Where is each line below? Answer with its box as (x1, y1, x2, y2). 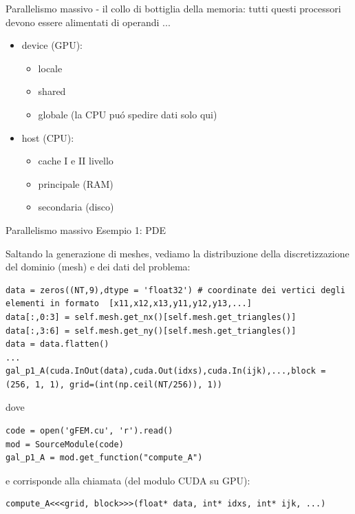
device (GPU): (21, 38, 83, 52)
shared (38, 84, 66, 98)
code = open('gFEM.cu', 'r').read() (6, 426, 173, 436)
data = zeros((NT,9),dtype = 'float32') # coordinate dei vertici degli (6, 285, 345, 295)
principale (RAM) (38, 176, 114, 191)
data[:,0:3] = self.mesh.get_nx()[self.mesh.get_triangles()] (6, 312, 297, 322)
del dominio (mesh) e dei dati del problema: (6, 259, 191, 274)
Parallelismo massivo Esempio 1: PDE (6, 222, 166, 237)
